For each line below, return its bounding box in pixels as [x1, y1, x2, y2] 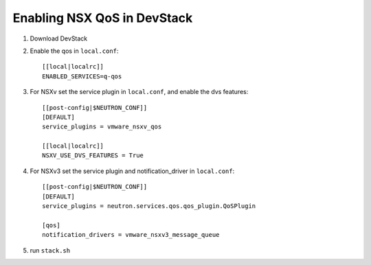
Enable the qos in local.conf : [30, 47, 119, 55]
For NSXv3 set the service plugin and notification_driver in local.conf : [30, 167, 235, 175]
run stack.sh [30, 246, 71, 254]
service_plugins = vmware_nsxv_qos [42, 123, 162, 130]
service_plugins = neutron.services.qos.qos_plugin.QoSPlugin [42, 203, 256, 210]
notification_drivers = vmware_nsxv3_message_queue [42, 231, 220, 239]
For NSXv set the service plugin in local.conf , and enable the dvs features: [30, 88, 249, 96]
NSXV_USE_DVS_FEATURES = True [42, 152, 144, 159]
